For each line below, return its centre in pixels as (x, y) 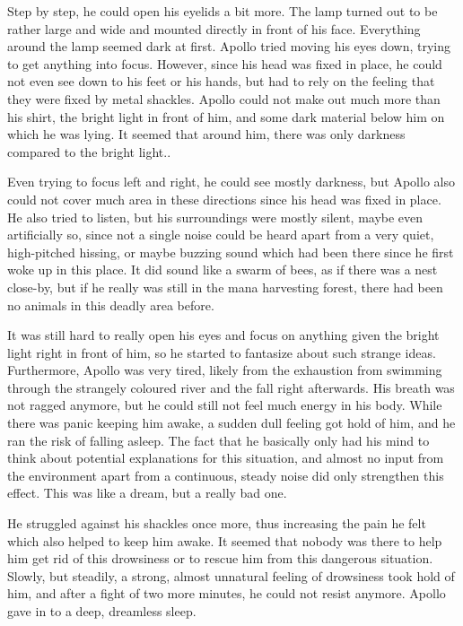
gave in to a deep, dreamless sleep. (102, 611)
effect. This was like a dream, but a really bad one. (147, 493)
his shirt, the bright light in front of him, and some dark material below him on (226, 116)
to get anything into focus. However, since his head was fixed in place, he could (225, 63)
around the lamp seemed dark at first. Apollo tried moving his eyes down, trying (229, 46)
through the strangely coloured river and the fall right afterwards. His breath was (231, 387)
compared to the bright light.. (89, 151)
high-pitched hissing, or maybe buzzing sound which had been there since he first (231, 252)
